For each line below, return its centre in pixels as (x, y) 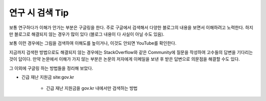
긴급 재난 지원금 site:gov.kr (48, 77)
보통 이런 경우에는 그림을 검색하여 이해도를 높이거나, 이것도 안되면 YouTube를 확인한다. (93, 43)
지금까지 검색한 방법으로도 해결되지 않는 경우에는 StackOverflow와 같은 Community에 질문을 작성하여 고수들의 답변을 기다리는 (131, 52)
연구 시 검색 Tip (39, 13)
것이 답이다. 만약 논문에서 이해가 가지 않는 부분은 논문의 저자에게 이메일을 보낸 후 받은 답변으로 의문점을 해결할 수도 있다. (124, 59)
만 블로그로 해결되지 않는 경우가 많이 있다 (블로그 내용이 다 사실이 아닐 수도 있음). (87, 34)
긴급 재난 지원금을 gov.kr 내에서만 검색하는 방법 (92, 88)
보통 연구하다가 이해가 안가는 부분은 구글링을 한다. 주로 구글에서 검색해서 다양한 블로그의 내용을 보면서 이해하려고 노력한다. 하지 (131, 27)
